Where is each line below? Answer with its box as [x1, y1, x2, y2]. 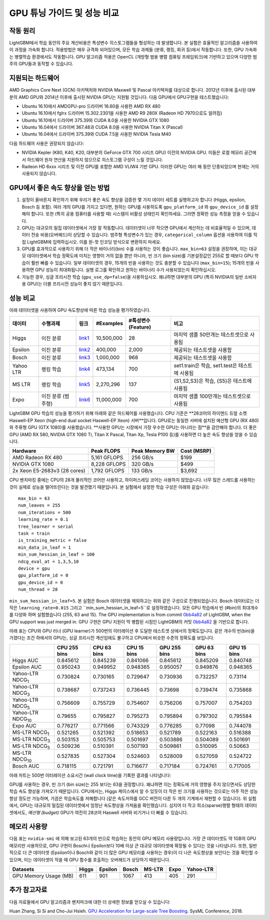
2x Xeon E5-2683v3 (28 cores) [12, 467, 85, 474]
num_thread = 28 [18, 587, 58, 592]
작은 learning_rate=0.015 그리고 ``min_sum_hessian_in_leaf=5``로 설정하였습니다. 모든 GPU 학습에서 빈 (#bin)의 [9, 604, 241, 610]
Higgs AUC [12, 657, 38, 664]
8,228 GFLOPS [90, 461, 126, 468]
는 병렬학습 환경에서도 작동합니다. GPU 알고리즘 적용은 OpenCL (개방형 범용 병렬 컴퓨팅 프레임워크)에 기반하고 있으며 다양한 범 [9, 54, 257, 60]
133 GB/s [131, 467, 153, 474]
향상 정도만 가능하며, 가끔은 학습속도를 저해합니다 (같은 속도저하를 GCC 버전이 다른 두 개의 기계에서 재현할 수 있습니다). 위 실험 [9, 795, 256, 801]
